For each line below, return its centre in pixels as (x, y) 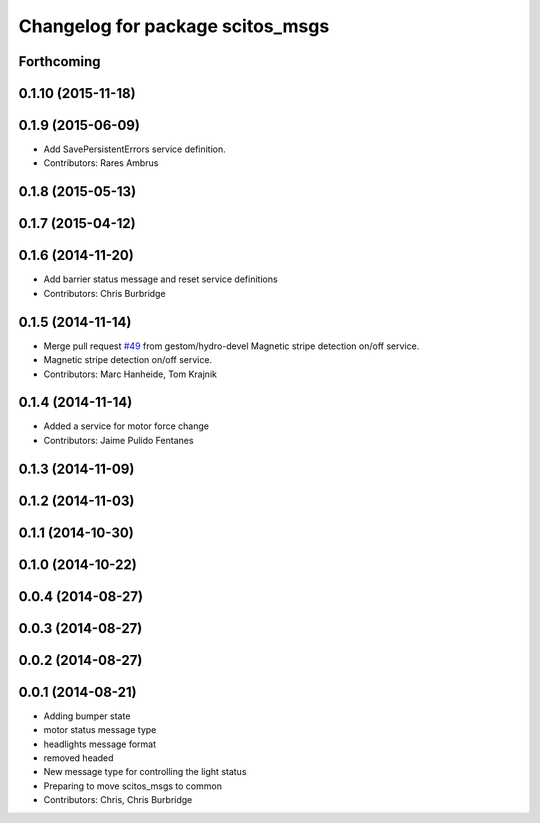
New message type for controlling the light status (145, 772)
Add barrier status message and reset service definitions (161, 279)
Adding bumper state (87, 716)
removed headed (78, 757)
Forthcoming (59, 61)
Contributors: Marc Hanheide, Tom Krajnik (130, 374)
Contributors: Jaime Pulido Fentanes (118, 440)
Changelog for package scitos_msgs (174, 26)
